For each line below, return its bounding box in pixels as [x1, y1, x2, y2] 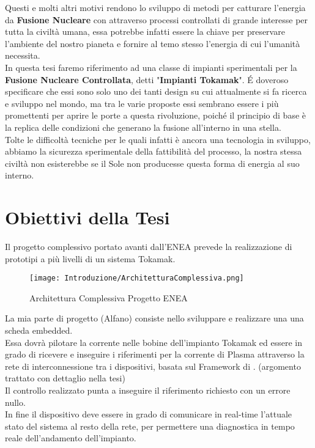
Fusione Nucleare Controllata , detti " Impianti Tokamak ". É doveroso [5, 73, 289, 86]
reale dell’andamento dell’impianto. [5, 431, 136, 444]
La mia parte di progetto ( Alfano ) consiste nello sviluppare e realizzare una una [5, 312, 304, 325]
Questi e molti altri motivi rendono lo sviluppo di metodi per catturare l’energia [5, 1, 306, 13]
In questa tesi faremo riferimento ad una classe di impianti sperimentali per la [5, 61, 297, 73]
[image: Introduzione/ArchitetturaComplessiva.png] [29, 274, 244, 283]
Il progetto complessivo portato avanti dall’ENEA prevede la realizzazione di [5, 240, 292, 253]
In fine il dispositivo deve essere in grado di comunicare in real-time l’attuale [5, 408, 292, 420]
